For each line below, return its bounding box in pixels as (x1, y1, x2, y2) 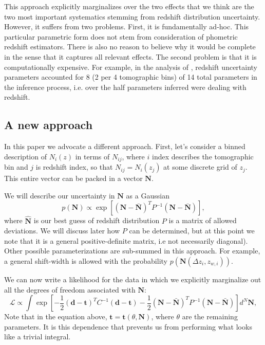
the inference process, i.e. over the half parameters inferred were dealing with (4, 81, 247, 92)
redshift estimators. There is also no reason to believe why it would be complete (4, 41, 256, 52)
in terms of (75, 151, 110, 161)
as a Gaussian (126, 190, 169, 201)
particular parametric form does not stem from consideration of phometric (4, 31, 238, 42)
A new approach (4, 117, 93, 133)
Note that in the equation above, (4, 311, 107, 322)
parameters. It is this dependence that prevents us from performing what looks (4, 321, 252, 332)
